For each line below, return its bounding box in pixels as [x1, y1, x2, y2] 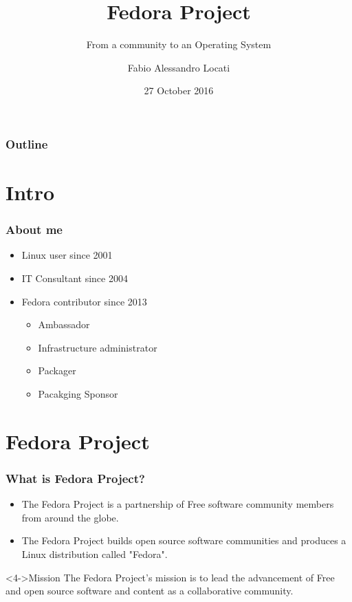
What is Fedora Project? [5, 469, 145, 486]
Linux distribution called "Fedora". [21, 546, 168, 561]
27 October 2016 [144, 83, 214, 98]
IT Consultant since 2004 [21, 271, 128, 286]
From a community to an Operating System [86, 37, 272, 52]
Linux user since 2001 [21, 248, 113, 262]
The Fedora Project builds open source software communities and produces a [21, 533, 346, 548]
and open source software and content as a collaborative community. [5, 583, 294, 598]
